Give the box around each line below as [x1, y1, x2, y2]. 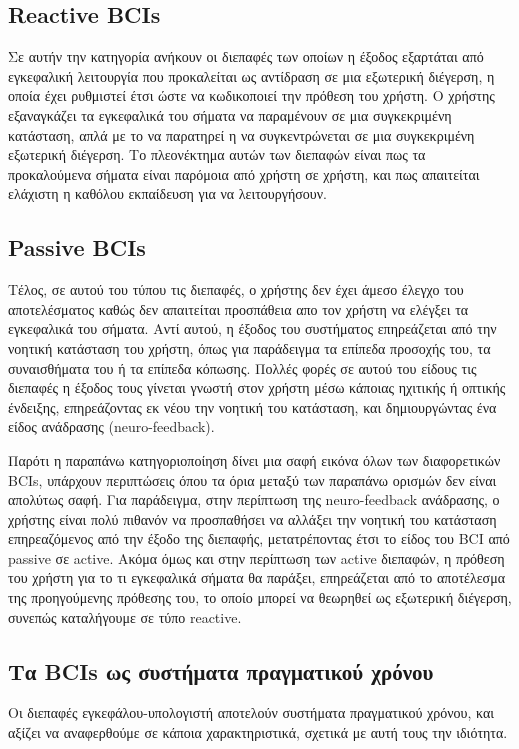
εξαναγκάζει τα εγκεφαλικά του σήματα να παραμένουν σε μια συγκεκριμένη [8, 104, 452, 125]
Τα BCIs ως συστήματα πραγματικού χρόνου [8, 655, 434, 686]
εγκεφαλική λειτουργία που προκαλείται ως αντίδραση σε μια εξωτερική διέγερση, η [8, 65, 495, 86]
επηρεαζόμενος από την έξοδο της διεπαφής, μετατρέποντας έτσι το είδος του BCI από [8, 528, 510, 549]
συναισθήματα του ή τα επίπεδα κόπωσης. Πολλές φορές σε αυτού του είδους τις [8, 357, 477, 378]
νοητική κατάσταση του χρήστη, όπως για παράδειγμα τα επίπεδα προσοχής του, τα [8, 337, 491, 358]
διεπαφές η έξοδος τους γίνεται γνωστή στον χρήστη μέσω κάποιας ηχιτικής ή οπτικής [8, 377, 506, 398]
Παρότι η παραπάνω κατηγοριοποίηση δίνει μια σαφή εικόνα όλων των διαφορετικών [8, 449, 501, 470]
